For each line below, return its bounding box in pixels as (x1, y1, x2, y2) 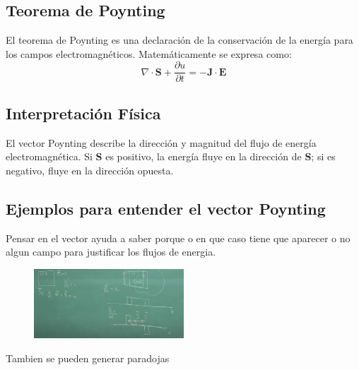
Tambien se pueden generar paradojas (6, 351, 170, 366)
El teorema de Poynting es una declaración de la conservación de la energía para (6, 32, 353, 47)
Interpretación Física (6, 102, 161, 124)
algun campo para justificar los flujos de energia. (6, 244, 216, 259)
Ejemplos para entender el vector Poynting (6, 197, 326, 219)
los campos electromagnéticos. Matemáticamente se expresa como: (6, 46, 292, 61)
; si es (311, 149, 336, 164)
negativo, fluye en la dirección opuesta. (6, 162, 174, 177)
